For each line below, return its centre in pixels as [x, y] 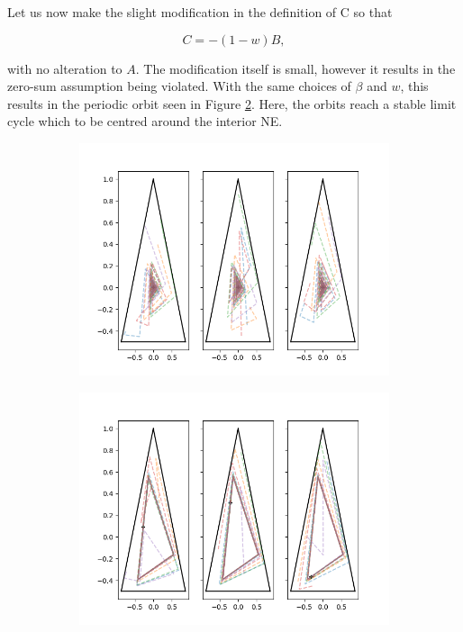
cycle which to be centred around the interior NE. [145, 121]
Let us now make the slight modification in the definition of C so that [200, 12]
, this [414, 86]
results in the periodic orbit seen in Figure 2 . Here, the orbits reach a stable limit [232, 103]
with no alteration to [65, 68]
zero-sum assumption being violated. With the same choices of [179, 86]
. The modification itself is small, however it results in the [295, 68]
